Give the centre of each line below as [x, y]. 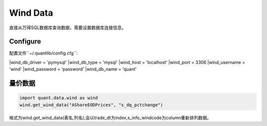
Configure [25, 42]
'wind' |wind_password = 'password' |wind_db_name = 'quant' [73, 69]
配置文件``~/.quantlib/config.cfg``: [44, 53]
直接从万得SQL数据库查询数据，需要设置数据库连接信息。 [67, 28]
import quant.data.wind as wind [59, 98]
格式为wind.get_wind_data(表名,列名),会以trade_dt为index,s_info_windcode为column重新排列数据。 [110, 118]
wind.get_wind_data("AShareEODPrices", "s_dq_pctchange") [91, 105]
